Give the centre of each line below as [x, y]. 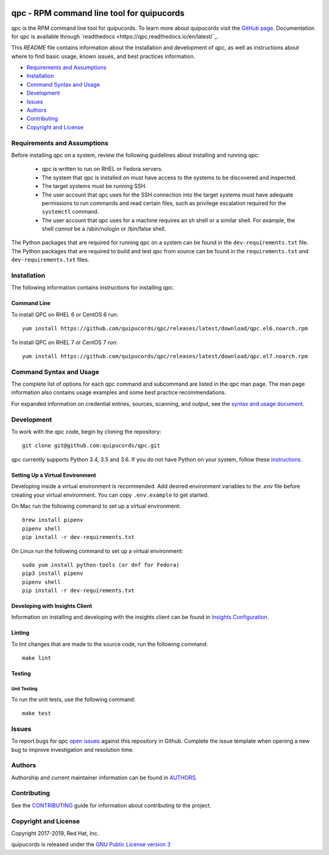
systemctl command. [70, 212]
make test [37, 713]
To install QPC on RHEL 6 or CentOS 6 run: [65, 314]
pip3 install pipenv [53, 573]
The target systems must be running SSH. [94, 186]
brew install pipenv [53, 520]
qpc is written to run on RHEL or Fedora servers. [102, 169]
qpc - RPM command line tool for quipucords [98, 13]
